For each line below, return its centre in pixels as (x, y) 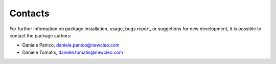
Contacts (29, 13)
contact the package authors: (40, 35)
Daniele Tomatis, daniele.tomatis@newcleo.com (73, 52)
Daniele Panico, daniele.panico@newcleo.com (71, 45)
